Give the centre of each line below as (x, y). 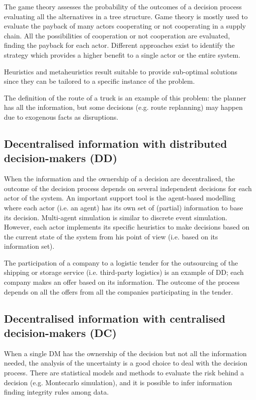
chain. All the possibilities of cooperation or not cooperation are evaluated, (117, 35)
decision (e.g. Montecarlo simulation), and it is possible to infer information (118, 382)
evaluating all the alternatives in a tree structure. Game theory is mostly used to (126, 16)
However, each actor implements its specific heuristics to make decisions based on (127, 227)
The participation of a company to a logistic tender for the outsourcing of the (121, 262)
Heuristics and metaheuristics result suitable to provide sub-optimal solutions (121, 71)
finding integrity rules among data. (56, 392)
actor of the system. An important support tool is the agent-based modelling (120, 198)
